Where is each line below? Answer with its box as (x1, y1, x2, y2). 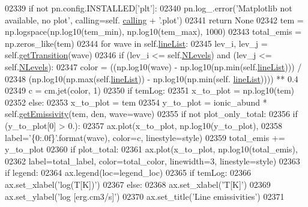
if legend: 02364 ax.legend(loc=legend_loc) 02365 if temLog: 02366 (5, 166, 252, 179)
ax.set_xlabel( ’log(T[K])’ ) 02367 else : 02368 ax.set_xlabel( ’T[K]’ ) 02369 (5, 178, 271, 190)
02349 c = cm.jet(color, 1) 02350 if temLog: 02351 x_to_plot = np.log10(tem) (5, 84, 295, 97)
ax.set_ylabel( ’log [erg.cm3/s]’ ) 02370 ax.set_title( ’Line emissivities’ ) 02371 (5, 190, 285, 202)
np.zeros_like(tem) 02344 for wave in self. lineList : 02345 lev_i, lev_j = (5, 37, 268, 49)
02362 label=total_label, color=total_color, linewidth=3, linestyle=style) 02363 (5, 154, 300, 167)
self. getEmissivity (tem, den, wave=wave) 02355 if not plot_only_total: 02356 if (5, 107, 298, 120)
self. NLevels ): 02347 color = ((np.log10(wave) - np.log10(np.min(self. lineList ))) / (5, 60, 302, 73)
